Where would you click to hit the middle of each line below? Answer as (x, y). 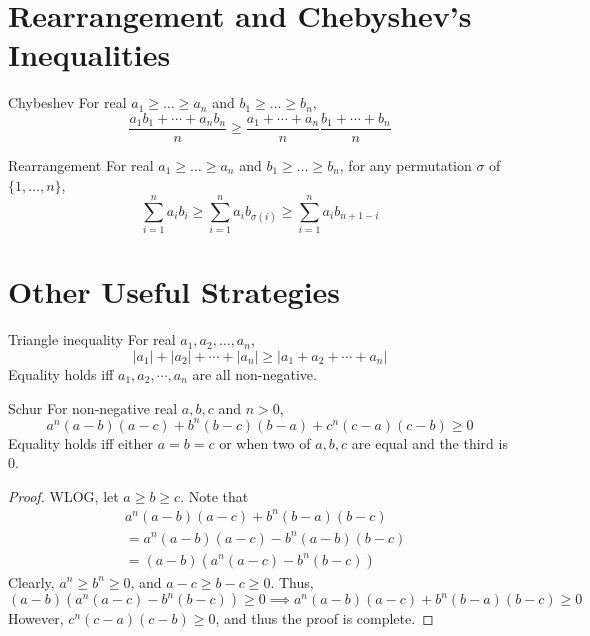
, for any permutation (405, 164)
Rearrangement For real (81, 164)
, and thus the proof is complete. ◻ (324, 618)
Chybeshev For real (67, 102)
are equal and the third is (429, 442)
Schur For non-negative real (93, 407)
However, (36, 618)
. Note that (214, 495)
